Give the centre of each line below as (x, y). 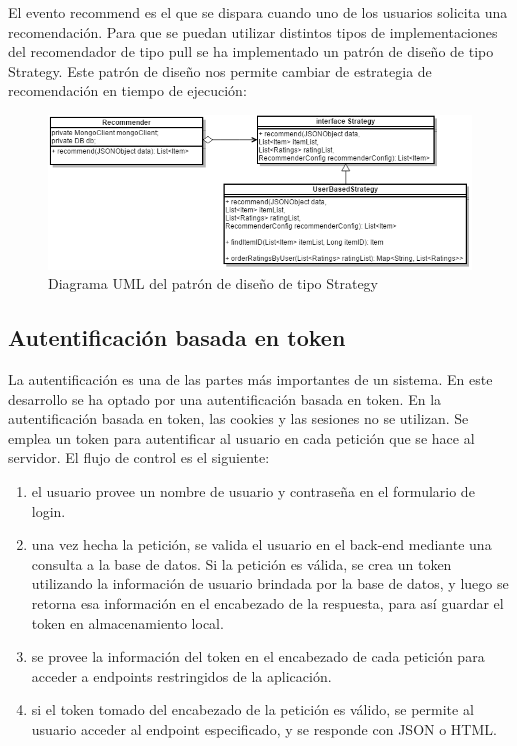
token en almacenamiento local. (127, 622)
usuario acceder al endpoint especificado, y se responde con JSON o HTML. (264, 729)
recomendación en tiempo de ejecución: (127, 90)
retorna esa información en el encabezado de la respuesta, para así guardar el (267, 603)
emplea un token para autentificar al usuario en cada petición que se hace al (241, 437)
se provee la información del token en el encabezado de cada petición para (258, 656)
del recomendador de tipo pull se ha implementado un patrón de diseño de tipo (251, 51)
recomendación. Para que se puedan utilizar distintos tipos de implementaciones (253, 31)
